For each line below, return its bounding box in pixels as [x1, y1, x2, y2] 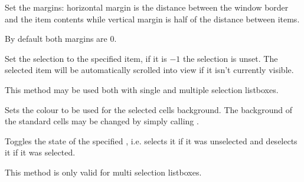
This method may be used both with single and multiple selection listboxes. [5, 83, 279, 95]
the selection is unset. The [182, 52, 278, 64]
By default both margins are [5, 32, 107, 45]
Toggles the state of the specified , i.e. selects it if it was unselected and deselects [5, 134, 298, 147]
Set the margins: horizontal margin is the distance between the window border [5, 1, 289, 13]
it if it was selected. [5, 146, 76, 158]
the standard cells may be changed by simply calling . [5, 115, 199, 127]
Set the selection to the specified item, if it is [5, 52, 167, 64]
